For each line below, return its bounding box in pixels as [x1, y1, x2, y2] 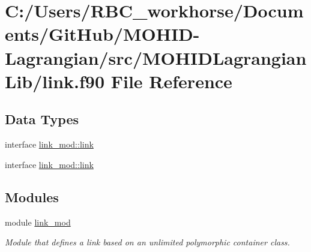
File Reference [110, 68, 232, 93]
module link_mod [5, 215, 71, 228]
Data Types [5, 110, 79, 128]
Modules [5, 187, 59, 206]
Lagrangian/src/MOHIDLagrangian [5, 45, 307, 70]
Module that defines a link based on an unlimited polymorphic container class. [5, 236, 290, 248]
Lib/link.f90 [5, 68, 105, 93]
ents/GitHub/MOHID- [5, 22, 200, 46]
